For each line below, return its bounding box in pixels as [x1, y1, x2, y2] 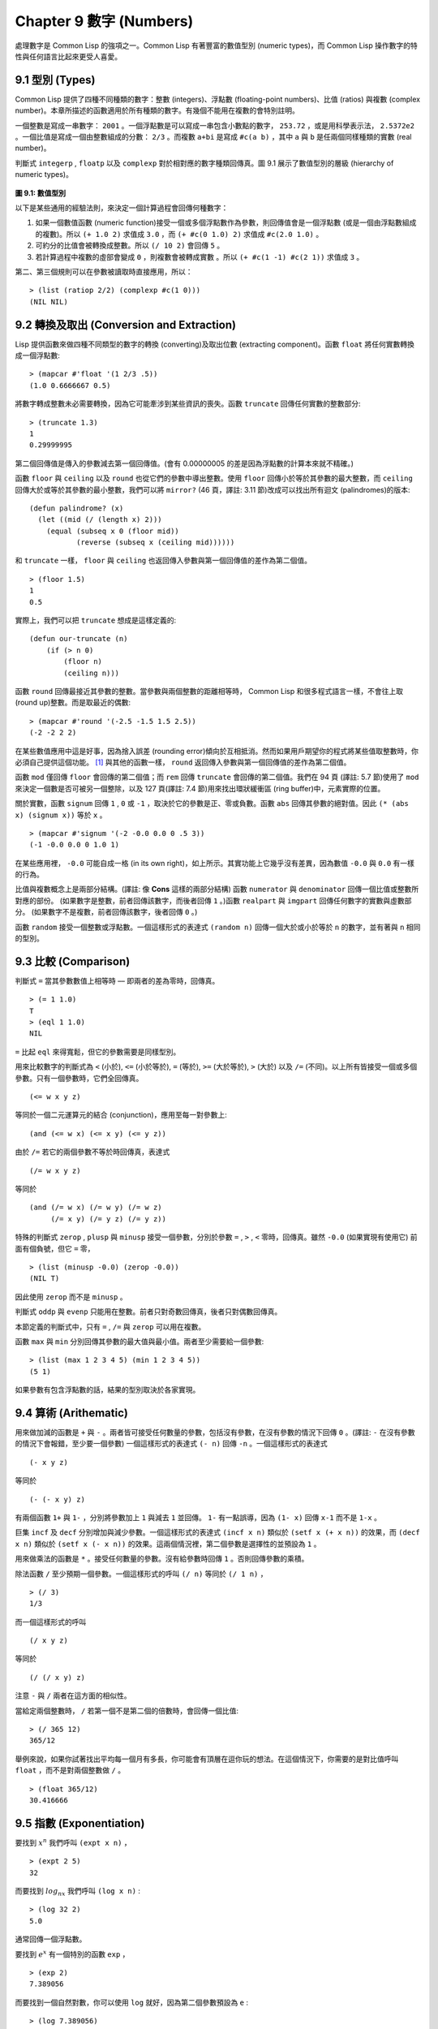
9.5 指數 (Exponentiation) [15, 1816, 145, 1830]
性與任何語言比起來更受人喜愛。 [15, 51, 122, 61]
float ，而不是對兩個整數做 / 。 [15, 1765, 126, 1775]
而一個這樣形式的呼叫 [15, 1617, 87, 1626]
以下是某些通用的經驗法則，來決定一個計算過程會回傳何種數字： [15, 203, 229, 213]
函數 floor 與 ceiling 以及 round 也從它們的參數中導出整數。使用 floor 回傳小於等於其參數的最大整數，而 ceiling [15, 473, 413, 483]
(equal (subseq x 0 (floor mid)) [45, 526, 180, 536]
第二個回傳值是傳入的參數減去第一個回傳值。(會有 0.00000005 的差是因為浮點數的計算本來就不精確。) [15, 459, 354, 468]
